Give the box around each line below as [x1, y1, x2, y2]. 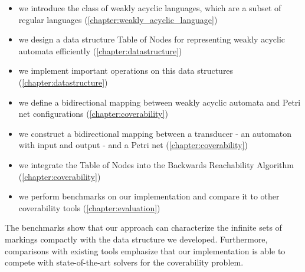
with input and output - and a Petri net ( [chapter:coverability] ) [18, 139, 248, 151]
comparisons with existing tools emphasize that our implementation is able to [5, 244, 286, 257]
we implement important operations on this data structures [18, 64, 234, 77]
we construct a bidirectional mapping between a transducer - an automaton [18, 127, 292, 139]
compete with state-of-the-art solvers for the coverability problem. [5, 256, 244, 268]
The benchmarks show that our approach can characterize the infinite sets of [5, 221, 282, 234]
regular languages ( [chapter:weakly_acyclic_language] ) [18, 13, 218, 25]
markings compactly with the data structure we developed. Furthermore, [5, 232, 268, 245]
